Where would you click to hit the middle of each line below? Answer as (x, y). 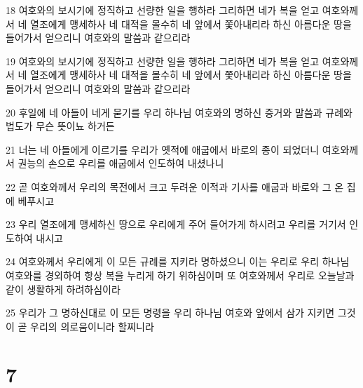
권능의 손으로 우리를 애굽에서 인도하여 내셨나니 (121, 163)
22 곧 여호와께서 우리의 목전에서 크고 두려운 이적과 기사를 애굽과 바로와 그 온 (175, 186)
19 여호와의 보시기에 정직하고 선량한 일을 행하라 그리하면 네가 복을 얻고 (163, 61)
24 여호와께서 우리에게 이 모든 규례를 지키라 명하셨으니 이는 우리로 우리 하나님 (178, 261)
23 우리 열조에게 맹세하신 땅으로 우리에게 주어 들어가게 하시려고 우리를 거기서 (176, 224)
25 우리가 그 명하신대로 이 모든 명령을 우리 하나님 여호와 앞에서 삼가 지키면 (170, 313)
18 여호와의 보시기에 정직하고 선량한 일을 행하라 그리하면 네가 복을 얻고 (163, 10)
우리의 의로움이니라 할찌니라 (92, 326)
